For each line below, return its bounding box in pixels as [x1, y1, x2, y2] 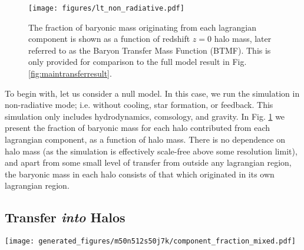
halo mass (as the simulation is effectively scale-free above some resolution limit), [5, 144, 298, 157]
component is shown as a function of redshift [28, 32, 190, 45]
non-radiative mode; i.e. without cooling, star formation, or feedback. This [5, 98, 273, 111]
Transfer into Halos [5, 208, 125, 226]
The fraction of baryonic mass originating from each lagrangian [28, 21, 256, 33]
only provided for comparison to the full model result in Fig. [28, 55, 247, 68]
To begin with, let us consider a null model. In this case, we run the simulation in [5, 87, 300, 99]
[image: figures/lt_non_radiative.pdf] [28, 4, 184, 12]
